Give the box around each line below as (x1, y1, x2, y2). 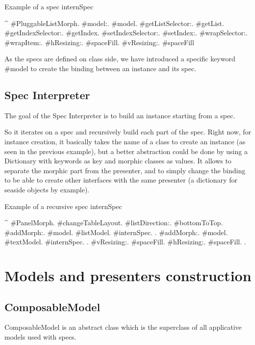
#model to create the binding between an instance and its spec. (4, 63, 197, 73)
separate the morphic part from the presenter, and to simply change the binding (4, 165, 246, 175)
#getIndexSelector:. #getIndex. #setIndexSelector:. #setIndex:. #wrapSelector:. (4, 27, 248, 38)
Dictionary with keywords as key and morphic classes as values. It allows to (4, 156, 231, 166)
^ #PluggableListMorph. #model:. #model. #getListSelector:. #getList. (4, 18, 224, 28)
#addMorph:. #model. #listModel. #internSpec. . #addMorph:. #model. (4, 227, 228, 237)
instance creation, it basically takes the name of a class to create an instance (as (4, 136, 246, 146)
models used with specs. (4, 332, 76, 342)
